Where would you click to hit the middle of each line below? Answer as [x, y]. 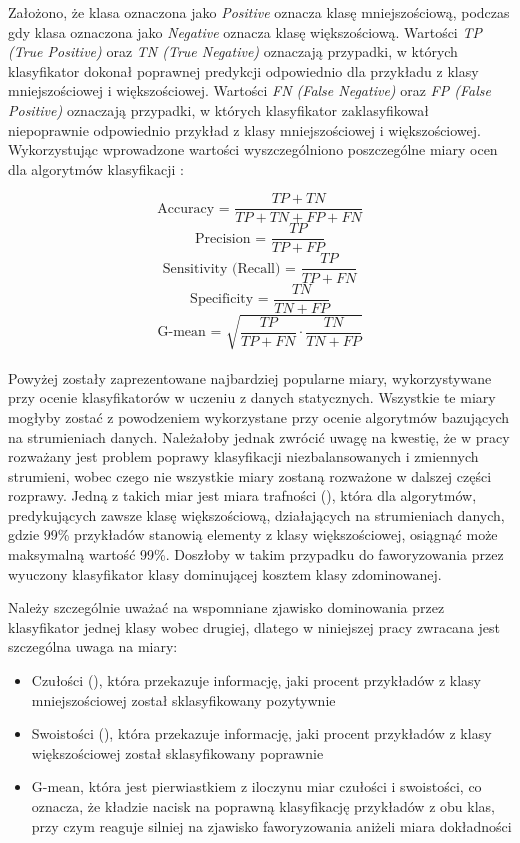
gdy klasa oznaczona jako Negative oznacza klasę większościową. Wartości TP [245, 31]
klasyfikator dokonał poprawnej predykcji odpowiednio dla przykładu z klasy [243, 70]
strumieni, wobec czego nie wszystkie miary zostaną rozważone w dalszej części [250, 475]
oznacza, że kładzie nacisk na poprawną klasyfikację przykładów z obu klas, [263, 806]
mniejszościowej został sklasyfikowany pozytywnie [183, 699]
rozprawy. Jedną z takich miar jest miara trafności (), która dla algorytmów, [242, 495]
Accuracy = [193, 208]
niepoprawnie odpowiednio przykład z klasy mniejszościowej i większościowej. [244, 129]
